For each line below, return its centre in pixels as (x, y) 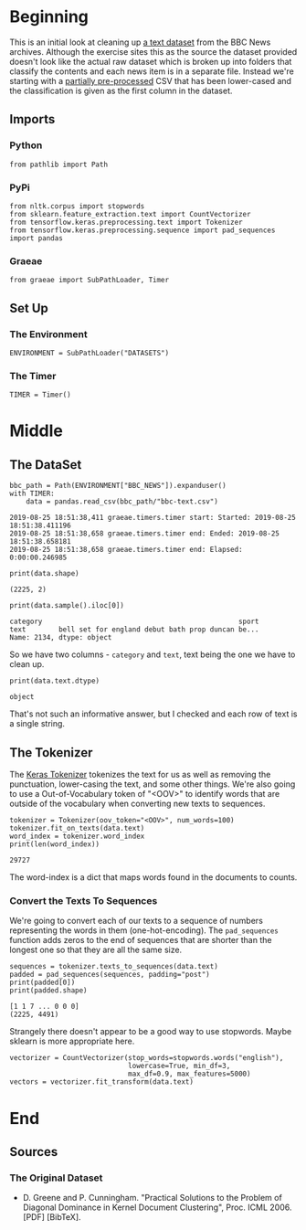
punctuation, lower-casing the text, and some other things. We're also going (153, 784)
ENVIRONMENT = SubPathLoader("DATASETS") (90, 353)
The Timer (33, 376)
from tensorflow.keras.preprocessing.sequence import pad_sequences (142, 230)
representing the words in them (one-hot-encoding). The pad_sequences (144, 930)
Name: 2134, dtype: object (61, 638)
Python (26, 145)
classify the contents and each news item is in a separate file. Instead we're (152, 71)
